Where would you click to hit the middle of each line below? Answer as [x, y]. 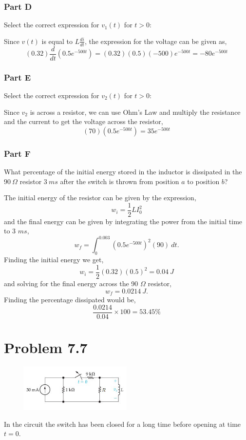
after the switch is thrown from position [120, 181]
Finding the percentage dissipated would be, [70, 299]
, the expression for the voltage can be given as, [156, 41]
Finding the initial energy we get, [54, 260]
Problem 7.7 [46, 347]
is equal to [57, 41]
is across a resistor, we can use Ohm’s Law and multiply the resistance [135, 112]
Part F [17, 153]
